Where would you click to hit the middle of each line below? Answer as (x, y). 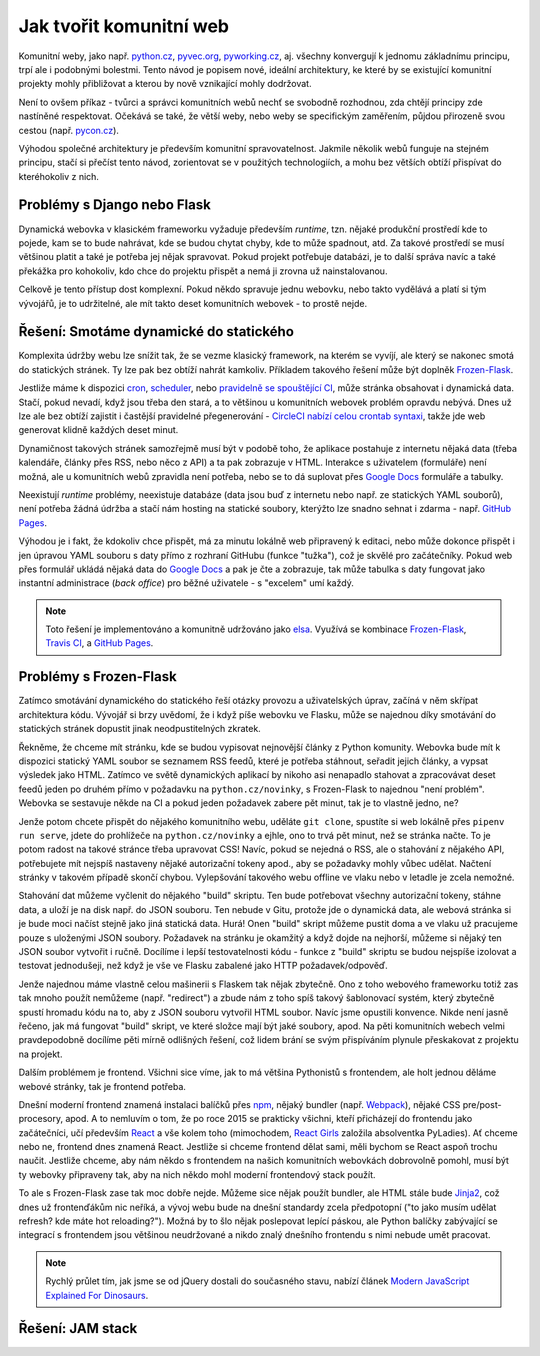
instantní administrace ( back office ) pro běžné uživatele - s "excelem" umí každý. (186, 583)
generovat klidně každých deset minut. (98, 430)
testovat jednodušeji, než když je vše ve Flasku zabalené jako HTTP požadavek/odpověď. (203, 966)
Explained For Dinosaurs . (97, 1295)
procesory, (41, 1119)
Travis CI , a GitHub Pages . (99, 643)
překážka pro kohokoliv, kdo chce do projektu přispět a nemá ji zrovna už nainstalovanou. (203, 271)
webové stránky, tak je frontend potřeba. (102, 1086)
